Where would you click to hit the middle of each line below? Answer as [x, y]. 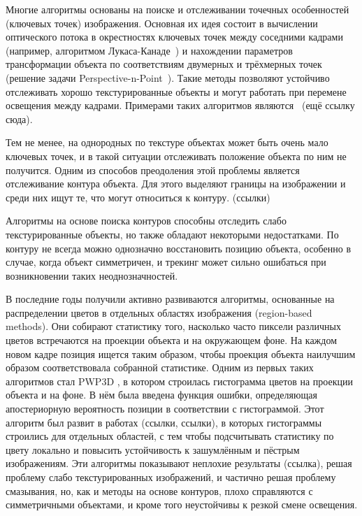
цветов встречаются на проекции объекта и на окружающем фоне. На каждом [171, 340]
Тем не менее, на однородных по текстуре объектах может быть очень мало [167, 142]
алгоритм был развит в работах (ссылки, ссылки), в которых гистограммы [164, 422]
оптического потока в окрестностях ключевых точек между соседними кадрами [174, 37]
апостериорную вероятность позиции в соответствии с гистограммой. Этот [165, 409]
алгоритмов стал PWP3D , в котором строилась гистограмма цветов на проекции [179, 381]
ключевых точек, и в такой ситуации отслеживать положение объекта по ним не [176, 156]
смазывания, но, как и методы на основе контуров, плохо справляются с [159, 490]
